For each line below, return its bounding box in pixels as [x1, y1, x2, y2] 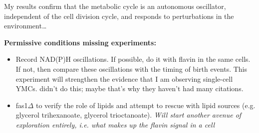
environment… [4, 20, 47, 31]
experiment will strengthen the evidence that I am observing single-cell [15, 73, 233, 84]
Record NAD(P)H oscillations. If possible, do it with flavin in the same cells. [15, 54, 251, 64]
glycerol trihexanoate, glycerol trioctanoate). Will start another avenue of [15, 110, 242, 120]
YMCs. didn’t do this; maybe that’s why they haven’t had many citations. [15, 83, 244, 94]
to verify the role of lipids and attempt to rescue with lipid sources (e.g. [35, 100, 256, 110]
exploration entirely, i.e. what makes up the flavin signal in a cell [15, 119, 215, 130]
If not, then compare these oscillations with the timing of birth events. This [15, 63, 248, 74]
